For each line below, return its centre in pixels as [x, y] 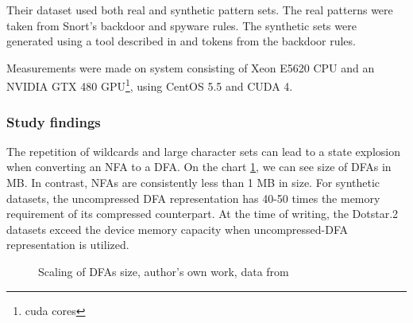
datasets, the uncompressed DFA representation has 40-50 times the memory [193, 198]
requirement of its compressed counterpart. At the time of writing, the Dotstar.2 [203, 214]
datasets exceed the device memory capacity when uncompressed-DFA [178, 229]
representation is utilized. [68, 245]
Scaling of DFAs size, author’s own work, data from [164, 271]
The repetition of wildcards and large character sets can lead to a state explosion [203, 151]
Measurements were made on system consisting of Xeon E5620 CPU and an [191, 67]
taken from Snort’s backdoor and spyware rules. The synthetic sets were [181, 25]
